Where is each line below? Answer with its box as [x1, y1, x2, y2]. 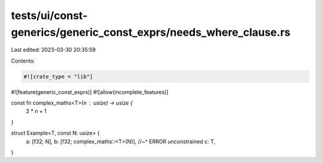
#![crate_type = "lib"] [23, 73, 94, 80]
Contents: [11, 57, 35, 64]
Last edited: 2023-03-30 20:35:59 [11, 46, 96, 54]
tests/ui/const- [11, 9, 88, 22]
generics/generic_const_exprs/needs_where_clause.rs [11, 26, 290, 39]
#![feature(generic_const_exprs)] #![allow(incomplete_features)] [11, 88, 169, 95]
